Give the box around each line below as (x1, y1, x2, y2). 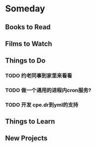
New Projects (5, 134, 48, 142)
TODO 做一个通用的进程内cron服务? (5, 87, 92, 94)
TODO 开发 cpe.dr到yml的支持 (5, 101, 79, 108)
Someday (5, 3, 46, 14)
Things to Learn (5, 117, 55, 126)
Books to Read (5, 23, 51, 31)
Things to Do (5, 57, 46, 65)
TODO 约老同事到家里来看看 (5, 73, 72, 79)
